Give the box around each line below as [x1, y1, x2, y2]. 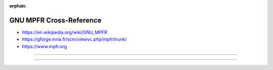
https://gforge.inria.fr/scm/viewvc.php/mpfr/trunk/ [22, 36, 127, 42]
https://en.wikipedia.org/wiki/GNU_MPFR [22, 29, 107, 35]
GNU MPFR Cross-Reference [9, 16, 102, 25]
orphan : [9, 3, 27, 9]
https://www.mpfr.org [22, 43, 67, 49]
